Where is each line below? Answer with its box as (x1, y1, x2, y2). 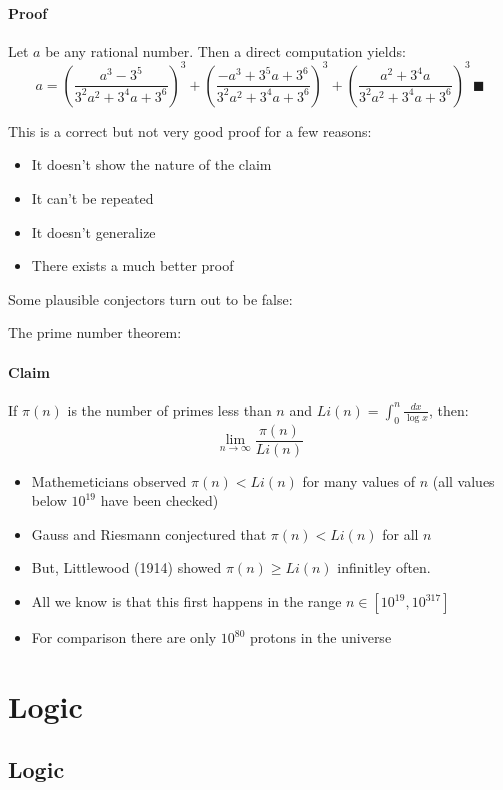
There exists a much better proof (31, 255, 234, 276)
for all (382, 523, 419, 544)
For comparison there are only (31, 627, 217, 648)
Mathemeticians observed (31, 470, 187, 491)
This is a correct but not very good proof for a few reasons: (8, 120, 372, 141)
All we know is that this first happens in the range (31, 591, 342, 612)
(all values (432, 470, 495, 491)
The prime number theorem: (8, 322, 182, 343)
